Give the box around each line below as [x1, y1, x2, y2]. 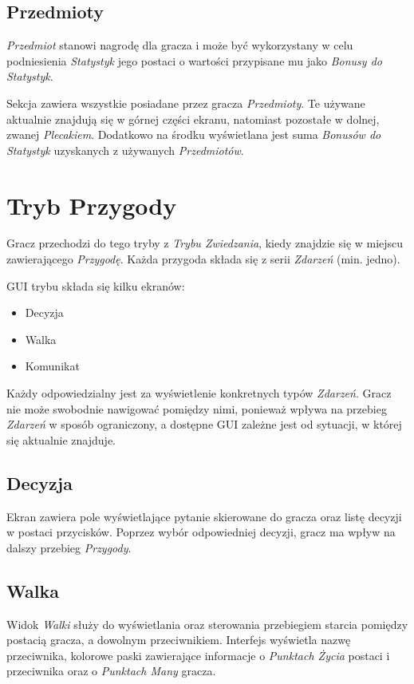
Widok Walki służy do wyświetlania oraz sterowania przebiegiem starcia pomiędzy [6, 615, 408, 632]
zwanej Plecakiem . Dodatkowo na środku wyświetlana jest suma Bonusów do [6, 126, 381, 143]
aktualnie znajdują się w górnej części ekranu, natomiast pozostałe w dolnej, [6, 110, 380, 127]
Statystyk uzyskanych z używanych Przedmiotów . [6, 141, 244, 158]
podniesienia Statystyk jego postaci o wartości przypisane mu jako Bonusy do [6, 52, 382, 69]
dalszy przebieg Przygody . [6, 539, 132, 556]
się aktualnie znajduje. [6, 431, 116, 448]
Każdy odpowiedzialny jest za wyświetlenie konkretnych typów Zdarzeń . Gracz [6, 385, 392, 401]
